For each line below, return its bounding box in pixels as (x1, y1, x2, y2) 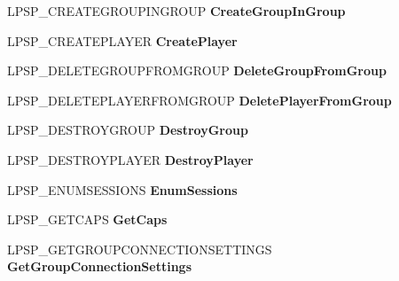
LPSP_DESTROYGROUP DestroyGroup (7, 121, 248, 139)
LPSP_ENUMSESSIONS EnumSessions (7, 180, 238, 199)
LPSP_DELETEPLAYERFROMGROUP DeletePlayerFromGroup (7, 90, 392, 109)
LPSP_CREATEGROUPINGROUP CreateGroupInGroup (7, 2, 346, 20)
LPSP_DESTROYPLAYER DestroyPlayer (7, 150, 254, 168)
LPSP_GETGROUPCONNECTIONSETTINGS (7, 239, 272, 258)
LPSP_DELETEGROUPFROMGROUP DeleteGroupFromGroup (7, 61, 387, 80)
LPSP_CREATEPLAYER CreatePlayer (7, 31, 238, 50)
